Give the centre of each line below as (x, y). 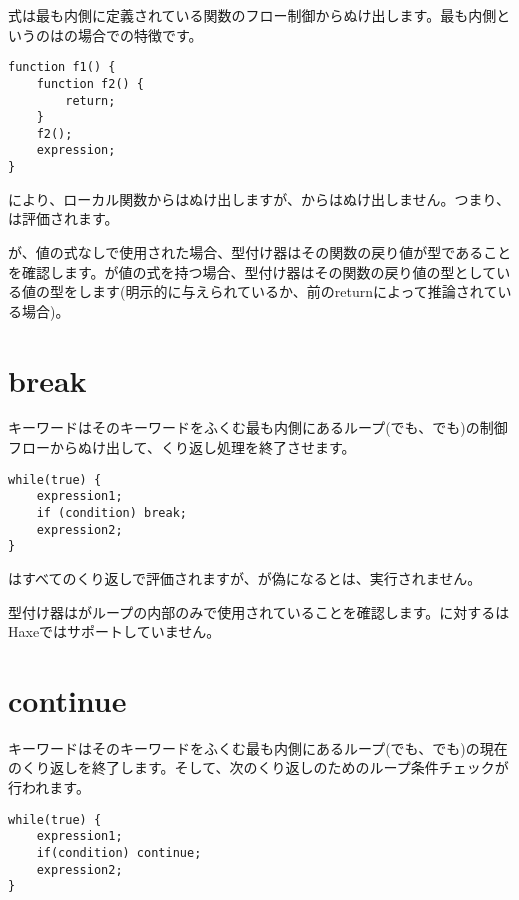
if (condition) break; (111, 512)
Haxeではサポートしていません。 (114, 631)
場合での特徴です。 (140, 34)
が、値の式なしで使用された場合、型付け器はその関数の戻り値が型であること (260, 251)
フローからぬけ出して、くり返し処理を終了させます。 (182, 447)
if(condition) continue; (119, 852)
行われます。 (49, 787)
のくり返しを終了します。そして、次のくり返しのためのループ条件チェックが (258, 767)
